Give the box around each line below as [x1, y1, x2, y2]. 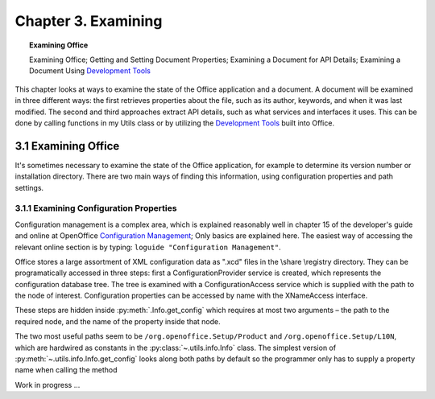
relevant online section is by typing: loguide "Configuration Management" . [14, 242, 281, 252]
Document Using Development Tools [29, 66, 151, 76]
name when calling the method [14, 365, 118, 375]
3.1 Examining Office [14, 139, 120, 153]
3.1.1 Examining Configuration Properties [14, 203, 177, 214]
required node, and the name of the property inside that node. [14, 316, 221, 326]
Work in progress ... [14, 380, 81, 389]
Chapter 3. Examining [14, 12, 163, 30]
